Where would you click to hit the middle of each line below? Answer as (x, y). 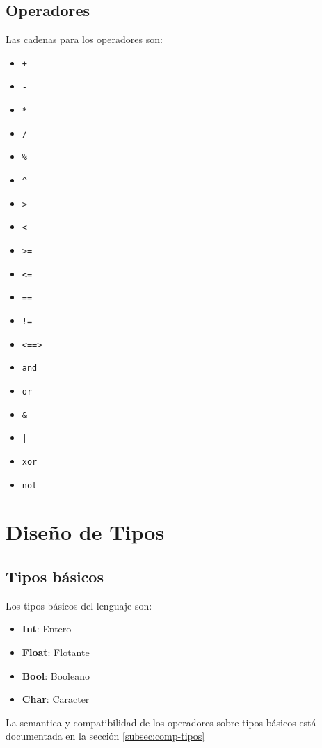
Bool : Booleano (56, 675)
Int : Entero (47, 629)
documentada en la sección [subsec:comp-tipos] (105, 736)
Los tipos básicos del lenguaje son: (79, 605)
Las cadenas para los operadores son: (84, 39)
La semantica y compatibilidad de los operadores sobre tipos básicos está (161, 722)
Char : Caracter (56, 699)
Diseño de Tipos (85, 532)
